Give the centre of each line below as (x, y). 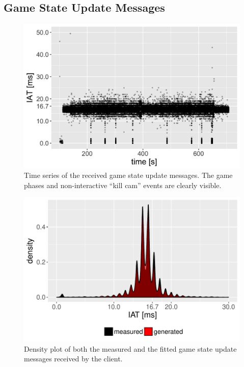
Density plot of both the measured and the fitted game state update (130, 348)
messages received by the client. (73, 359)
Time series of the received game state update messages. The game (128, 175)
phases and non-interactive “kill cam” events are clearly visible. (123, 185)
